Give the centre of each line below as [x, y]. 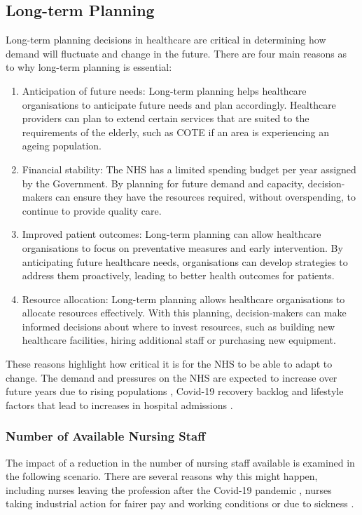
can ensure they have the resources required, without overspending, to [206, 197]
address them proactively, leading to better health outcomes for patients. [178, 275]
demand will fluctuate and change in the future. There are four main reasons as [176, 53]
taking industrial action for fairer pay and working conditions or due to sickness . [180, 503]
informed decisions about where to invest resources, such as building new [179, 326]
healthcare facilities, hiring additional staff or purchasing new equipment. [179, 340]
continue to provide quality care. [92, 210]
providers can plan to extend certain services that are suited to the [166, 118]
